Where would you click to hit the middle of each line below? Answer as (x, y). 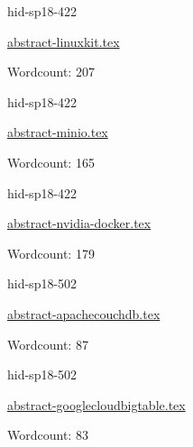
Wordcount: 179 (51, 253)
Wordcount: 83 (48, 435)
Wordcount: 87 (48, 344)
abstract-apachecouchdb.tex (84, 313)
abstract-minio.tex (58, 132)
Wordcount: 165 (51, 162)
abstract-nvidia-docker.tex (79, 223)
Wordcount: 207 (51, 72)
